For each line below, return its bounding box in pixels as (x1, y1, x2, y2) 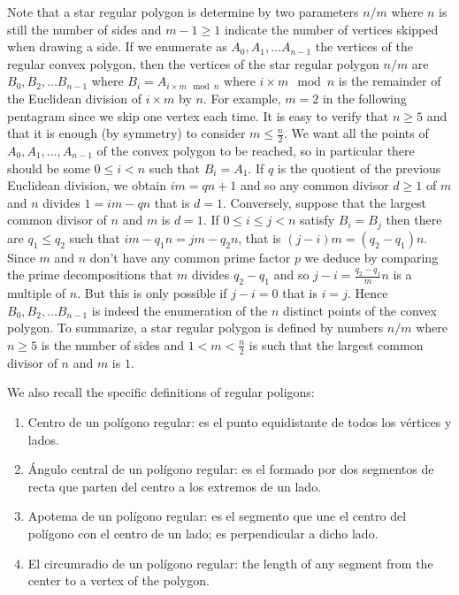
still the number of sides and (7, 19, 162, 38)
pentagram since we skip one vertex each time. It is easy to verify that (7, 106, 389, 125)
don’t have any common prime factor (89, 248, 291, 266)
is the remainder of (338, 72, 441, 90)
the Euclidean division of (7, 88, 142, 107)
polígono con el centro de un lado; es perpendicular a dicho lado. (27, 523, 379, 542)
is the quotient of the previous (277, 158, 441, 177)
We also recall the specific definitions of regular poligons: (7, 383, 315, 401)
